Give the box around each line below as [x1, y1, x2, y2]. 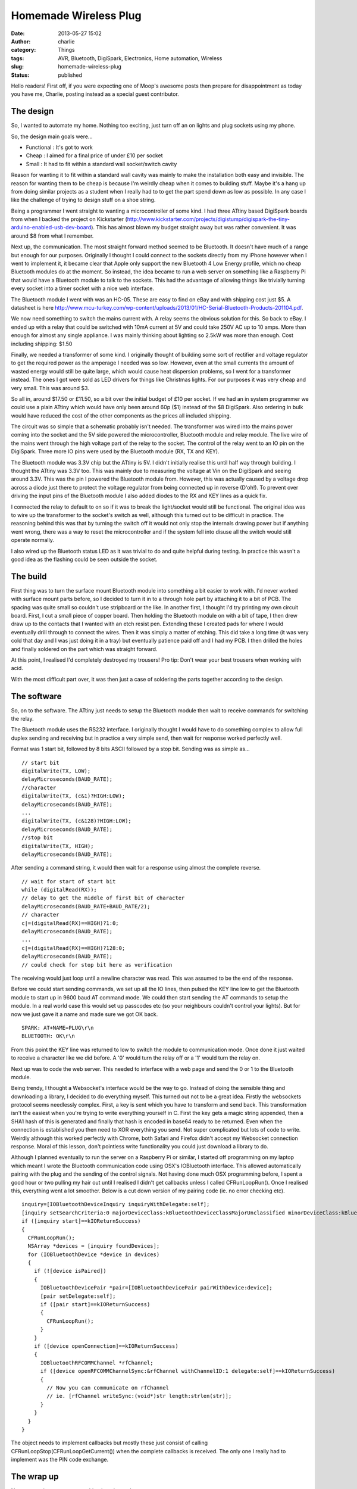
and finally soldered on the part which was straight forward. [11, 645, 158, 652]
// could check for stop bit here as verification [21, 961, 173, 968]
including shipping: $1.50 [11, 340, 73, 347]
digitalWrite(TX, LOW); [21, 768, 91, 774]
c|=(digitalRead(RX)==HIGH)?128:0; [21, 945, 126, 951]
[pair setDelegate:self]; [40, 1292, 116, 1300]
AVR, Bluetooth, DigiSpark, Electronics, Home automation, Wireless [58, 54, 223, 62]
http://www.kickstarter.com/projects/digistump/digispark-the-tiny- [127, 216, 290, 223]
